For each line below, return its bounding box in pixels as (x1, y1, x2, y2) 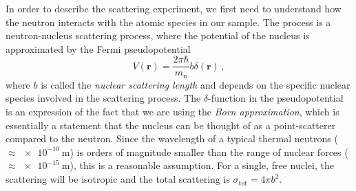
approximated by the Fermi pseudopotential (6, 41, 191, 56)
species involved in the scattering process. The (6, 91, 201, 105)
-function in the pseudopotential (208, 91, 344, 105)
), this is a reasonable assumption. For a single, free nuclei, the (70, 158, 334, 172)
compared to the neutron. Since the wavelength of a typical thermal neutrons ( (6, 131, 338, 146)
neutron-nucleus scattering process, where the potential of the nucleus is (6, 28, 310, 43)
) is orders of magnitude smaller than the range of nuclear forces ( (70, 144, 348, 159)
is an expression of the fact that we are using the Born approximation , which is (6, 104, 339, 119)
